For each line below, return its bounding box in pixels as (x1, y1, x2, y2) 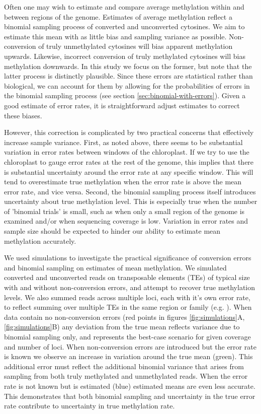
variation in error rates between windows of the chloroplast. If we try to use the (4, 147, 249, 157)
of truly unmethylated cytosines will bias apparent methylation (38, 41, 233, 51)
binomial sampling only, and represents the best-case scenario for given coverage (4, 331, 251, 341)
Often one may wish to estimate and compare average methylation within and (4, 2, 244, 12)
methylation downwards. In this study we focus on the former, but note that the (4, 60, 252, 71)
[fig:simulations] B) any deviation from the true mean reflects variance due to (4, 321, 240, 332)
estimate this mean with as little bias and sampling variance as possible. (4, 31, 227, 41)
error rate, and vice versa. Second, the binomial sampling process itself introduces (4, 186, 256, 196)
